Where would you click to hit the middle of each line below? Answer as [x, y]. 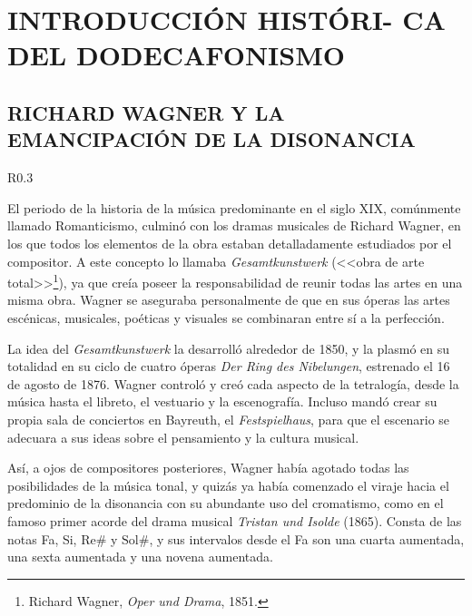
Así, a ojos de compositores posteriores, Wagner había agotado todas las [208, 468]
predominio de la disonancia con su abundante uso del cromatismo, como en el [226, 503]
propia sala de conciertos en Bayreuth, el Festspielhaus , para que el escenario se [229, 419]
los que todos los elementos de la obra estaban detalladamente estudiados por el [230, 243]
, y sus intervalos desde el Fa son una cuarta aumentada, [307, 538]
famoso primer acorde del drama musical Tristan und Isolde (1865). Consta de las [235, 520]
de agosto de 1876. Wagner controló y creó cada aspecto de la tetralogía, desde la [233, 383]
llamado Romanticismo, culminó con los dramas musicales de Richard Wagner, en [234, 225]
